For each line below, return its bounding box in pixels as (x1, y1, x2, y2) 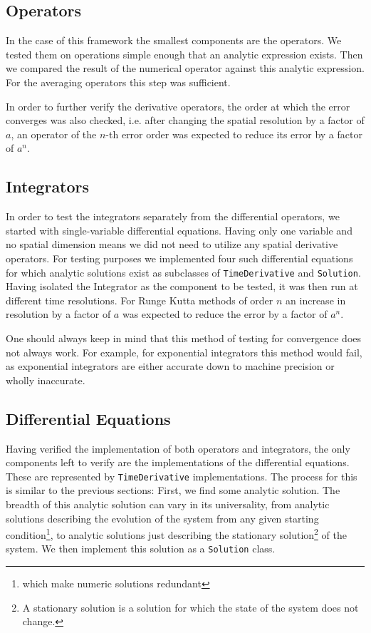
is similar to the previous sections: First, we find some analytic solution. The (6, 483, 340, 498)
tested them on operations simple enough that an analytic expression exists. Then (6, 46, 363, 61)
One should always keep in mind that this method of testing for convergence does (6, 330, 361, 345)
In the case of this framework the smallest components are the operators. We (6, 33, 342, 48)
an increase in (286, 292, 346, 307)
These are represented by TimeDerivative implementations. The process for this (6, 468, 357, 483)
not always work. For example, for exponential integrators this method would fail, (6, 344, 362, 359)
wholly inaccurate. (6, 372, 85, 387)
